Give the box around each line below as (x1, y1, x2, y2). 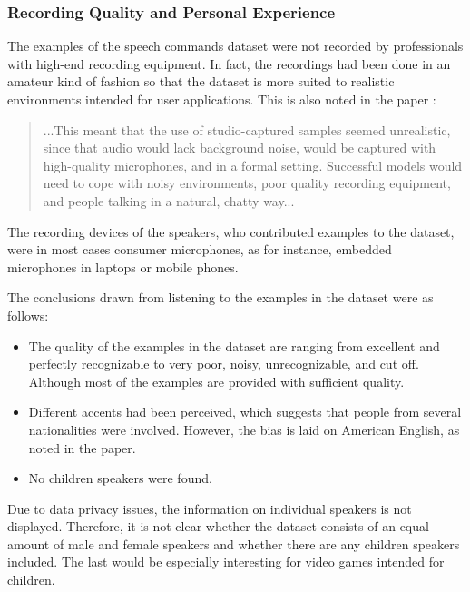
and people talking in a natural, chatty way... (43, 191, 295, 210)
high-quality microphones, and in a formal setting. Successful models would (43, 155, 463, 174)
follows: (7, 305, 49, 324)
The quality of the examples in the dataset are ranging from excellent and (28, 336, 440, 355)
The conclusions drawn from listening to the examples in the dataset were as (7, 288, 434, 307)
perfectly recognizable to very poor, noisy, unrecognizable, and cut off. (28, 354, 419, 373)
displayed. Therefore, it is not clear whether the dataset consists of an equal (7, 517, 429, 536)
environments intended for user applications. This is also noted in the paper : (7, 90, 436, 108)
